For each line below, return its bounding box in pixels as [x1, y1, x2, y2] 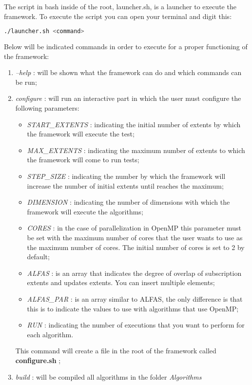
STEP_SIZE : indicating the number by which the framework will [27, 171, 226, 181]
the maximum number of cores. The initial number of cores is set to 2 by [27, 242, 245, 252]
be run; [15, 77, 37, 87]
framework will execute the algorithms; [27, 206, 143, 216]
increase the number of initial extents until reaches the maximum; [27, 180, 224, 191]
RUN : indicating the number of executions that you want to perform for [27, 320, 245, 330]
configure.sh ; [15, 355, 61, 365]
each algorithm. [27, 329, 74, 339]
